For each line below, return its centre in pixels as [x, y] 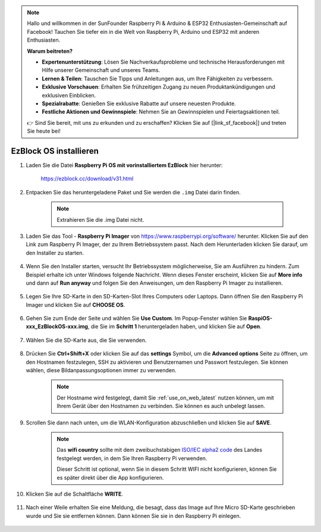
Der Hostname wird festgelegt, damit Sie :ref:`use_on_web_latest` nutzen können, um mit [166, 398]
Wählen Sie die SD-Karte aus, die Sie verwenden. [86, 340]
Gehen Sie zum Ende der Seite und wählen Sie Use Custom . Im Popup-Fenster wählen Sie [136, 319]
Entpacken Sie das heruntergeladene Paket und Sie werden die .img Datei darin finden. [133, 192]
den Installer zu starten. [55, 253]
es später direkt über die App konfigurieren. [110, 477]
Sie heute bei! [44, 131]
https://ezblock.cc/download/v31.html [87, 179]
